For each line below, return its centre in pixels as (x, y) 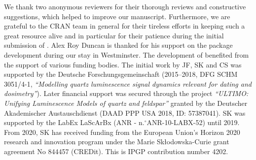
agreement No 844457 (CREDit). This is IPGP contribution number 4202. (116, 151)
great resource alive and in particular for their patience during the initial (114, 35)
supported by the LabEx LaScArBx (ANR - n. (74, 122)
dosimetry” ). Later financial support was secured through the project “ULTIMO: (126, 93)
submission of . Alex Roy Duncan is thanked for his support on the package (118, 45)
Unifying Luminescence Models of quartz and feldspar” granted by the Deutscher (126, 103)
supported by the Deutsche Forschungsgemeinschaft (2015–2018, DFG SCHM (121, 74)
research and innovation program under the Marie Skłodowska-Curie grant (117, 142)
